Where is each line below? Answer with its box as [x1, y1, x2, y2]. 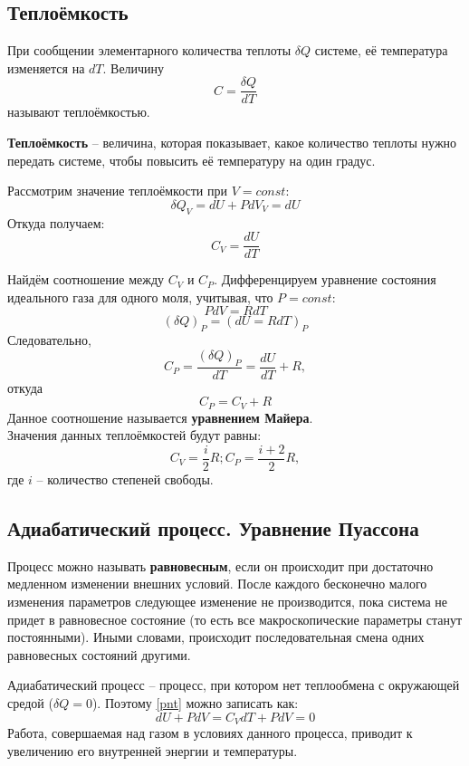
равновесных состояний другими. [7, 645, 191, 664]
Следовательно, [7, 330, 91, 349]
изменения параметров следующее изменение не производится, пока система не [7, 591, 448, 610]
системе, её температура [314, 41, 448, 60]
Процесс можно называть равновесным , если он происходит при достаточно [7, 556, 434, 575]
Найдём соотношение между [7, 270, 165, 289]
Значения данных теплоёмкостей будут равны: [7, 426, 262, 445]
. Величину [102, 58, 165, 77]
